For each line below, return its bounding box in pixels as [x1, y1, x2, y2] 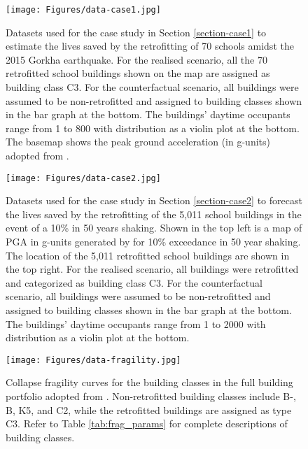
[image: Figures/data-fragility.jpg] [6, 355, 181, 365]
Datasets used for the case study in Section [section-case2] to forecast [6, 193, 302, 208]
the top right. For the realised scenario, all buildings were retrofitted [6, 262, 299, 276]
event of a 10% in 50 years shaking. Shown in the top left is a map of [6, 220, 302, 235]
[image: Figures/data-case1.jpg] [6, 5, 161, 15]
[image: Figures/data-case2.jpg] [6, 173, 161, 183]
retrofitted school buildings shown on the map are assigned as [6, 66, 270, 80]
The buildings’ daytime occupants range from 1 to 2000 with [6, 316, 266, 331]
